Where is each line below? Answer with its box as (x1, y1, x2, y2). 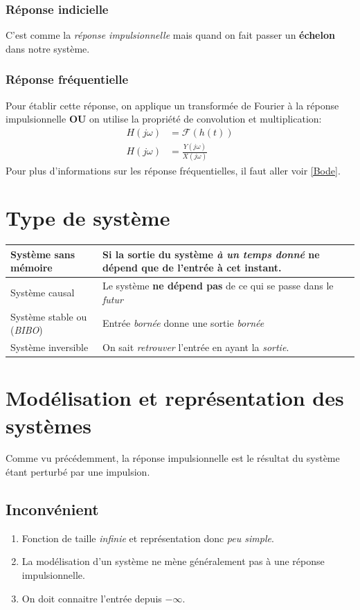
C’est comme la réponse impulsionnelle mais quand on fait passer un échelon (6, 28, 335, 42)
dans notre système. (6, 41, 90, 55)
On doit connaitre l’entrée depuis (21, 591, 162, 605)
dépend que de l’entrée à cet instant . (102, 260, 282, 275)
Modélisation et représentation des (6, 384, 344, 412)
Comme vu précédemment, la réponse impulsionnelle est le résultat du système (6, 451, 340, 465)
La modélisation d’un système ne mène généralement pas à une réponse (21, 554, 325, 568)
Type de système (6, 204, 170, 232)
